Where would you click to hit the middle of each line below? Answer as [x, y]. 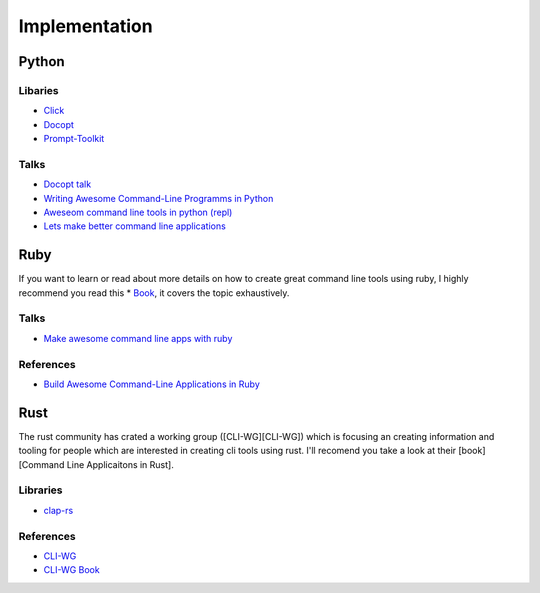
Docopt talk [67, 184]
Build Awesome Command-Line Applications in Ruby [151, 384]
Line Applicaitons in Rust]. [120, 464]
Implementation [86, 26]
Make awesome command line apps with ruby [138, 338]
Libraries [41, 490]
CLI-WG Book [71, 570]
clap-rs [58, 510]
